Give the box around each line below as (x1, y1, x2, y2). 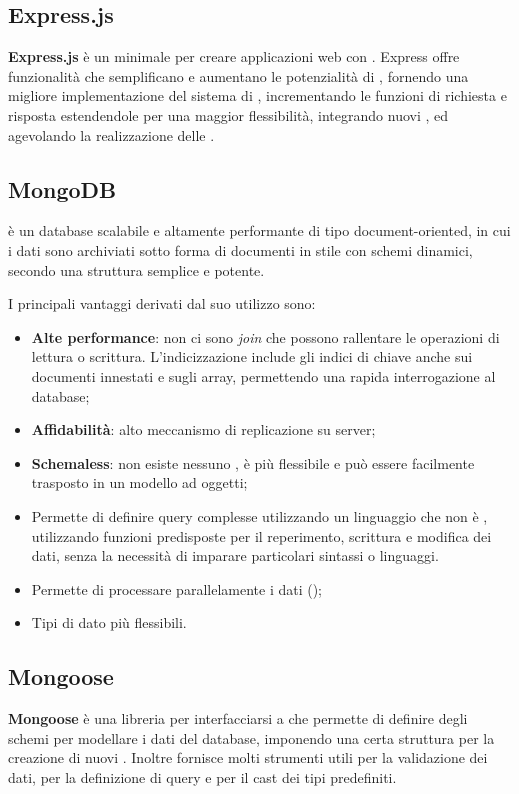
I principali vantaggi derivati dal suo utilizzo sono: (8, 293, 316, 314)
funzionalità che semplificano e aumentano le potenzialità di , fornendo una (8, 65, 469, 86)
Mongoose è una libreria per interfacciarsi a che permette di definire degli (8, 708, 468, 729)
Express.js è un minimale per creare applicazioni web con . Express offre (8, 46, 460, 67)
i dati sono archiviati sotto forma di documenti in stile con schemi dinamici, (8, 239, 473, 260)
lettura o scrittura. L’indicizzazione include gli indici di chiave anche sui (31, 346, 473, 367)
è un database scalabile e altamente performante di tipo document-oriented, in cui (8, 220, 511, 241)
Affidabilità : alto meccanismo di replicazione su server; (31, 419, 376, 440)
